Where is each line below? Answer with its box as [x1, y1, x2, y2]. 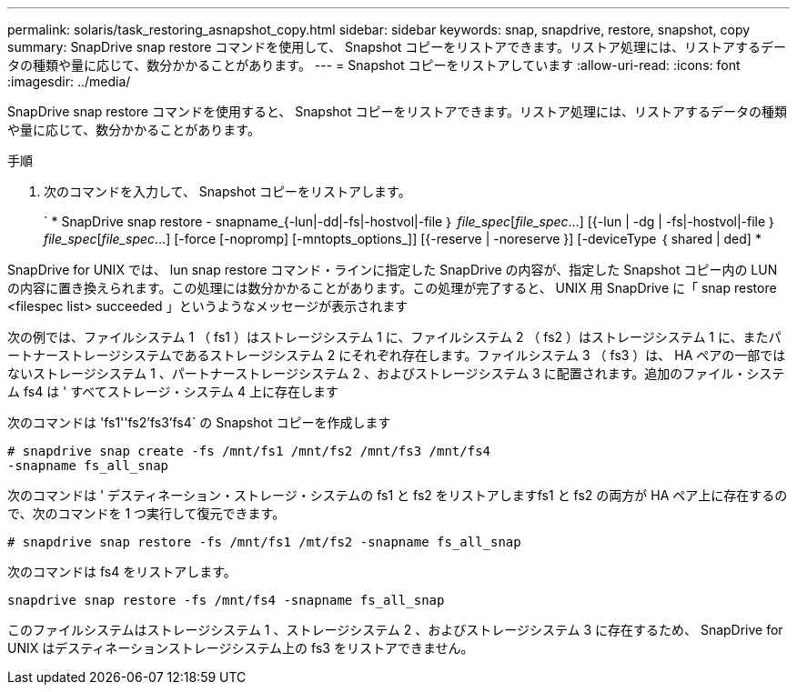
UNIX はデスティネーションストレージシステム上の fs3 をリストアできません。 [7, 640, 474, 656]
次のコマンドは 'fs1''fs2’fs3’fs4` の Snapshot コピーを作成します [7, 415, 391, 430]
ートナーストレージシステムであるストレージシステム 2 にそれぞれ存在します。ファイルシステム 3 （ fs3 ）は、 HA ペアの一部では [7, 347, 786, 363]
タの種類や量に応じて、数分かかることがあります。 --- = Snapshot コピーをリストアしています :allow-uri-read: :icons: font [7, 57, 741, 73]
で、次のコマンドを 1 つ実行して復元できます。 [7, 506, 286, 521]
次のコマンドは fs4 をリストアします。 [7, 564, 237, 579]
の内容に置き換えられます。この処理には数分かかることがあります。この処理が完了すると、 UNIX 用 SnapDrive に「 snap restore [7, 280, 777, 296]
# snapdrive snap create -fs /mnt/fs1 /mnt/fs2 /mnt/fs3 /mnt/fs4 [7, 444, 491, 458]
